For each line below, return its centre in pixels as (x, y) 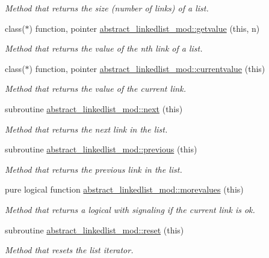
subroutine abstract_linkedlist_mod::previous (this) (101, 149)
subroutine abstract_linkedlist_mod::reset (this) (94, 229)
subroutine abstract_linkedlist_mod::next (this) (94, 108)
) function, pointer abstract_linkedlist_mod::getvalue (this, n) (144, 28)
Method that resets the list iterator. (69, 250)
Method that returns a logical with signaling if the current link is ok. (130, 209)
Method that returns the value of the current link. (95, 88)
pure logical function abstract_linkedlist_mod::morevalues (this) (124, 189)
